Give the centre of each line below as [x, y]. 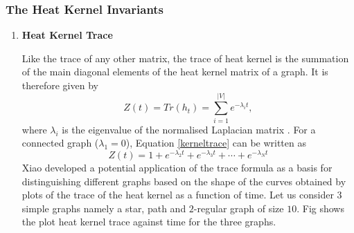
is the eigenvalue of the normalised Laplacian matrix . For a [189, 129]
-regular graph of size [239, 208]
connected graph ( [60, 143]
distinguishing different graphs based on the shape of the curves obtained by [184, 181]
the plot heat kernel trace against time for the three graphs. [149, 222]
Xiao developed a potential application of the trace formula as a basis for [177, 167]
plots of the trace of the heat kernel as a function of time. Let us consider [178, 195]
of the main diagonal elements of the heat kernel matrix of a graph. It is [175, 72]
